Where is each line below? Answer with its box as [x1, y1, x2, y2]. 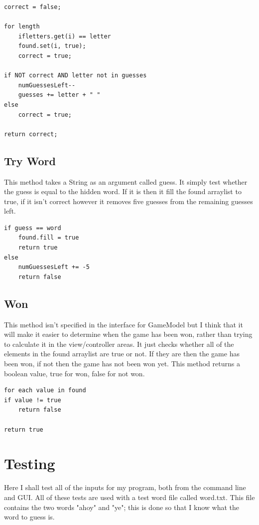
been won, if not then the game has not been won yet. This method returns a [4, 358, 240, 369]
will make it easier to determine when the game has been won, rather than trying [4, 329, 253, 339]
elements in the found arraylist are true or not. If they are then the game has [4, 348, 240, 359]
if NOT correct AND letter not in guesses [4, 72, 147, 79]
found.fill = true [18, 234, 79, 242]
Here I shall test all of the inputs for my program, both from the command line [4, 482, 246, 493]
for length [4, 23, 40, 30]
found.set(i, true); [18, 42, 86, 50]
